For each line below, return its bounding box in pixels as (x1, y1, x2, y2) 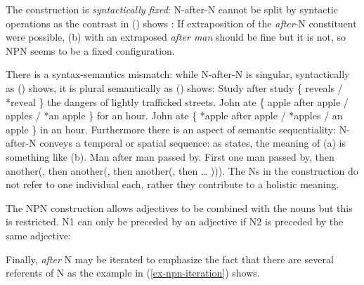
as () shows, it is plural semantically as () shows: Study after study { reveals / (6, 80, 343, 95)
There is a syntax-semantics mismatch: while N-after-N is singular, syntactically (6, 67, 350, 81)
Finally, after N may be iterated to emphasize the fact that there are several (6, 251, 334, 266)
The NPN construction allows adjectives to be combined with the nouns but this (6, 200, 353, 215)
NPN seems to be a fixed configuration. (6, 43, 175, 58)
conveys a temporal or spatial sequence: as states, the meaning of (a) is (39, 135, 346, 150)
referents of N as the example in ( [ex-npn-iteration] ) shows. (6, 265, 260, 280)
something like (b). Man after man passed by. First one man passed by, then (6, 149, 334, 164)
